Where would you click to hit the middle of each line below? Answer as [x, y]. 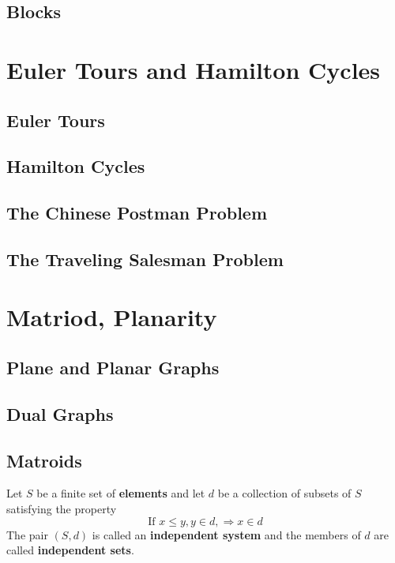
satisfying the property [62, 509]
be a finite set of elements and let [121, 493]
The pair [27, 534]
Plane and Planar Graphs [113, 368]
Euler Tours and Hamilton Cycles [194, 69]
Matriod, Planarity [112, 317]
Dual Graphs [60, 413]
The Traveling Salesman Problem [145, 259]
